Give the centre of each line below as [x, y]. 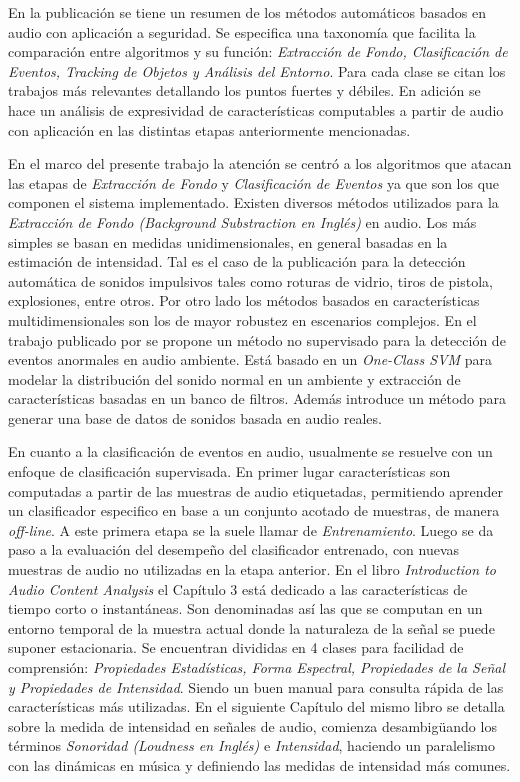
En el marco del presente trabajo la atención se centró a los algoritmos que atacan [260, 163]
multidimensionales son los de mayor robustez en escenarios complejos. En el [242, 319]
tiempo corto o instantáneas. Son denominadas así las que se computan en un [245, 608]
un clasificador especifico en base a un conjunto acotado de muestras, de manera [254, 510]
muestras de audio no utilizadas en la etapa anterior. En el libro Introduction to [252, 569]
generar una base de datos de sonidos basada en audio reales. [195, 417]
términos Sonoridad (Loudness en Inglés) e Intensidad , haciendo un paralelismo [252, 745]
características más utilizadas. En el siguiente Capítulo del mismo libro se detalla [256, 706]
